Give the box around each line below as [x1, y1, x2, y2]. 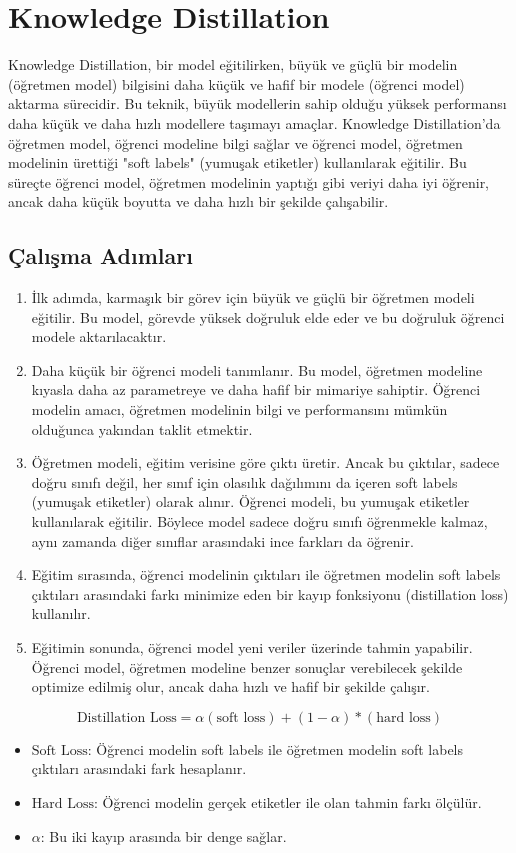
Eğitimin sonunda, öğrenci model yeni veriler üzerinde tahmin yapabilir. [31, 636, 473, 657]
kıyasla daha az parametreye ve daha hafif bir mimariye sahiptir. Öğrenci [31, 379, 481, 400]
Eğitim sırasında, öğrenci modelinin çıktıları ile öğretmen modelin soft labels [31, 564, 501, 585]
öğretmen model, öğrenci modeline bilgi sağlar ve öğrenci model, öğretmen [8, 132, 463, 153]
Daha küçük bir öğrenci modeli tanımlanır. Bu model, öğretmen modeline [31, 359, 483, 380]
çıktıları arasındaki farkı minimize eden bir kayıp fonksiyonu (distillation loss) [31, 583, 509, 604]
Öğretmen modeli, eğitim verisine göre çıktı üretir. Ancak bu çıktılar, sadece [31, 452, 500, 473]
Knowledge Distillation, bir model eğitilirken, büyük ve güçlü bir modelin [8, 54, 458, 75]
